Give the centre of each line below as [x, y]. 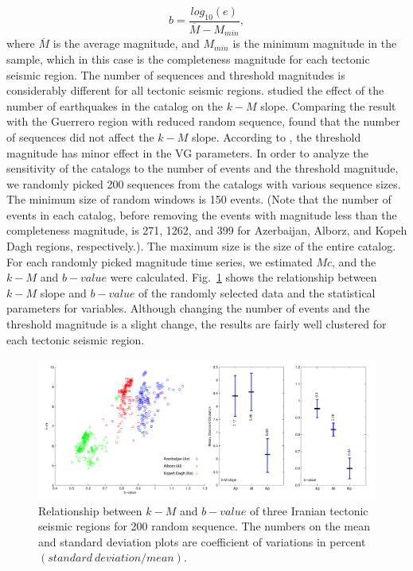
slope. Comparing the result [328, 105]
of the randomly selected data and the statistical [257, 292]
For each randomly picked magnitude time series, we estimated [160, 261]
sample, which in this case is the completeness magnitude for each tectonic [188, 58]
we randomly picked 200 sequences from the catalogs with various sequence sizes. [204, 183]
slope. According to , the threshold [276, 136]
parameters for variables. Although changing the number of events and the [188, 308]
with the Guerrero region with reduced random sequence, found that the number [203, 121]
